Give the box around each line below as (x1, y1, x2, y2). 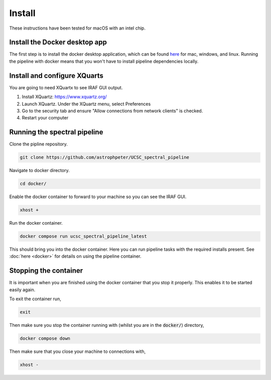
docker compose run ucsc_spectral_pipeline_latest (20, 234, 148, 239)
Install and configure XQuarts (9, 71, 104, 80)
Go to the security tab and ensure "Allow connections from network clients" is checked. (22, 108, 203, 114)
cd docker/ (20, 181, 47, 186)
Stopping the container (9, 266, 83, 275)
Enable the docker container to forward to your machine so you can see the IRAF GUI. (9, 194, 187, 200)
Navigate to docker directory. (9, 167, 70, 173)
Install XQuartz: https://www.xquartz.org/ (22, 94, 107, 100)
